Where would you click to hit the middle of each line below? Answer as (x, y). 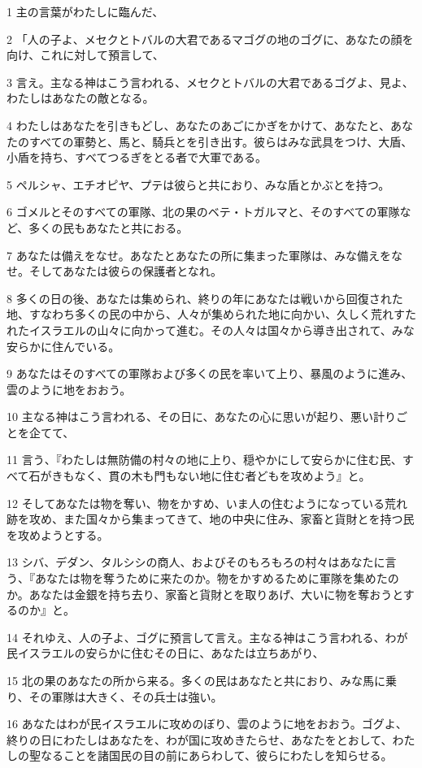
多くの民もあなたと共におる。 (109, 227)
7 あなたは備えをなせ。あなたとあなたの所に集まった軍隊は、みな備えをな (205, 255)
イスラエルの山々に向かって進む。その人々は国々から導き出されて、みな (222, 330)
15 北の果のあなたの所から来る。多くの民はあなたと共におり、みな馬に (196, 680)
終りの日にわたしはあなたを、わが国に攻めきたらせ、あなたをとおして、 (200, 739)
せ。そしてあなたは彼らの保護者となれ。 (114, 271)
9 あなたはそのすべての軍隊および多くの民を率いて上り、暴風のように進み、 (210, 373)
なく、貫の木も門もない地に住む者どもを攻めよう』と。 (222, 476)
